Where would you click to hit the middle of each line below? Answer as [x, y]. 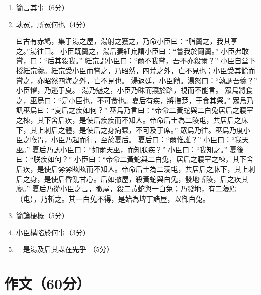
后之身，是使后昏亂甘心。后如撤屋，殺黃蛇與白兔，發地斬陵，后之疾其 [132, 179]
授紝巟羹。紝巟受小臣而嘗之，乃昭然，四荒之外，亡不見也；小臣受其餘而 [136, 70]
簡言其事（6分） [42, 7]
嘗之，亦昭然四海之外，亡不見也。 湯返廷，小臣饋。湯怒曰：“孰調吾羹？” [137, 80]
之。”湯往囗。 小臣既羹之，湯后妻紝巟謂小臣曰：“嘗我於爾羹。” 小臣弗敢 [132, 51]
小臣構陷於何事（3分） [53, 232]
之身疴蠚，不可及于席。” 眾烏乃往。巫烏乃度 [172, 129]
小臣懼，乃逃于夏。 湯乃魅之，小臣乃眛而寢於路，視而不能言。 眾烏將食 [135, 90]
